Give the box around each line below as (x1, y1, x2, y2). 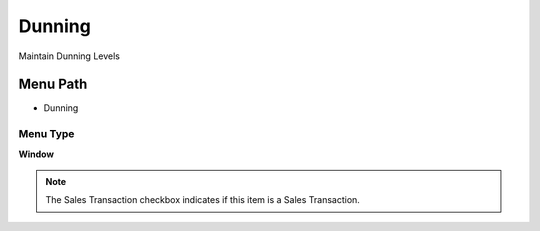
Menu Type (18, 127, 75, 141)
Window (18, 148, 55, 160)
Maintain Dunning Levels (18, 50, 120, 62)
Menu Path (18, 76, 88, 93)
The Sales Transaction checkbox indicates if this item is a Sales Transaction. (45, 194, 360, 206)
